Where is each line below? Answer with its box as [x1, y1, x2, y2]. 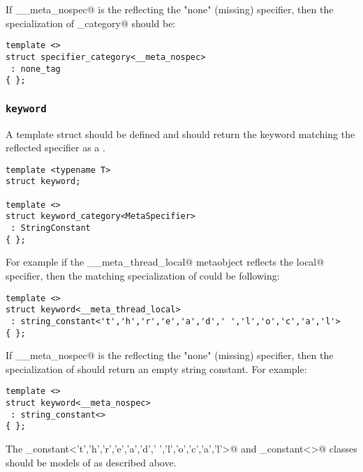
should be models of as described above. [6, 455, 177, 469]
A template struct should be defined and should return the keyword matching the [6, 126, 355, 141]
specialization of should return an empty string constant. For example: [6, 361, 307, 376]
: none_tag [10, 63, 61, 74]
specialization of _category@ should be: [6, 15, 176, 30]
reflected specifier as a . [6, 140, 105, 155]
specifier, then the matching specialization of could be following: [6, 268, 280, 282]
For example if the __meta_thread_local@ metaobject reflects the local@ [6, 254, 325, 269]
